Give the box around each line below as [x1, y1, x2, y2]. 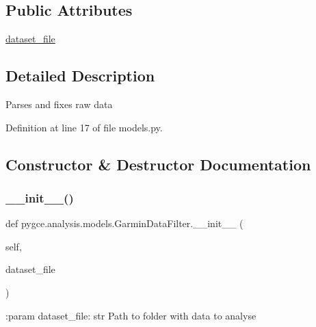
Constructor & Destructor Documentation [5, 153, 311, 174]
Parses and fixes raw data [5, 97, 113, 111]
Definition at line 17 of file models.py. [5, 120, 163, 134]
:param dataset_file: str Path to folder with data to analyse [5, 308, 256, 322]
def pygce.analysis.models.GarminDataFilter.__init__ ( [5, 216, 243, 231]
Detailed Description [5, 65, 155, 86]
